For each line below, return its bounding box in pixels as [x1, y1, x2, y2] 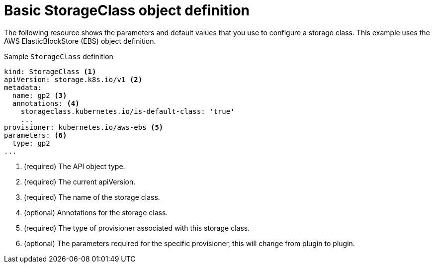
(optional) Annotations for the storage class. [24, 208, 168, 217]
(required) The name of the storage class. [24, 192, 160, 201]
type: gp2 [12, 139, 50, 147]
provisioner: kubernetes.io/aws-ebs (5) [4, 123, 164, 131]
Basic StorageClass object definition [4, 2, 250, 19]
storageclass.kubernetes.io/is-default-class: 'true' [20, 107, 235, 115]
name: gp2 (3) [12, 91, 67, 99]
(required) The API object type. [24, 162, 125, 171]
